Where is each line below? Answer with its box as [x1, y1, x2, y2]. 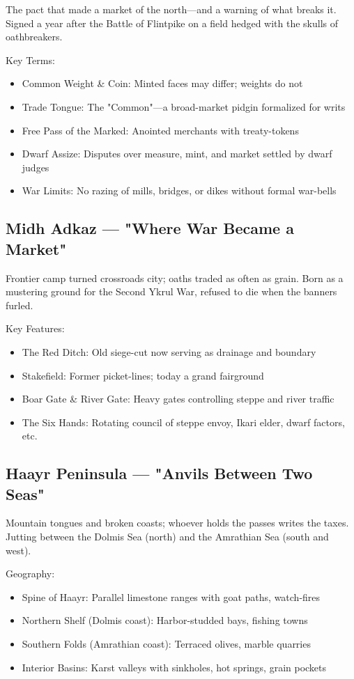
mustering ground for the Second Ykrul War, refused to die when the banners [6, 284, 337, 299]
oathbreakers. [6, 29, 63, 44]
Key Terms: [6, 52, 55, 67]
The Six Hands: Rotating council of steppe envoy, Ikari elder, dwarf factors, [22, 414, 345, 429]
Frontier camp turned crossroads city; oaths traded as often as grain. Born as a [6, 270, 344, 285]
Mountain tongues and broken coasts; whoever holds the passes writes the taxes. [6, 515, 349, 530]
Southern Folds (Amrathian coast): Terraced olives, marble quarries [22, 637, 311, 651]
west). [6, 543, 31, 557]
